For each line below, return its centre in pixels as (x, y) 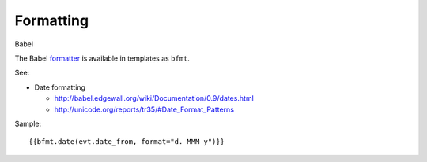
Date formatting (60, 87)
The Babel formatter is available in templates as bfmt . (102, 58)
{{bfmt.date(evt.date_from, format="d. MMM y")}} (127, 142)
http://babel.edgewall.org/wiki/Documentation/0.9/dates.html (154, 98)
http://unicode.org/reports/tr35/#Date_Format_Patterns (144, 109)
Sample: (28, 123)
